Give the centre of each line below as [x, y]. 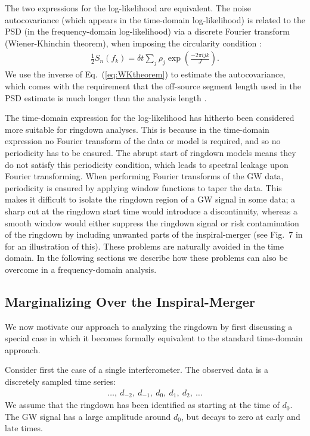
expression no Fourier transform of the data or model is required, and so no [143, 141]
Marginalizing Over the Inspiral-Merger [130, 301]
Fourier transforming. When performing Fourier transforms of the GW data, [144, 176]
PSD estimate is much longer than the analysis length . [106, 97]
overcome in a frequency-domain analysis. [81, 269]
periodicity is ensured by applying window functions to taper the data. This [143, 187]
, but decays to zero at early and [241, 416]
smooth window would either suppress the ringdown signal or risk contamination [152, 222]
